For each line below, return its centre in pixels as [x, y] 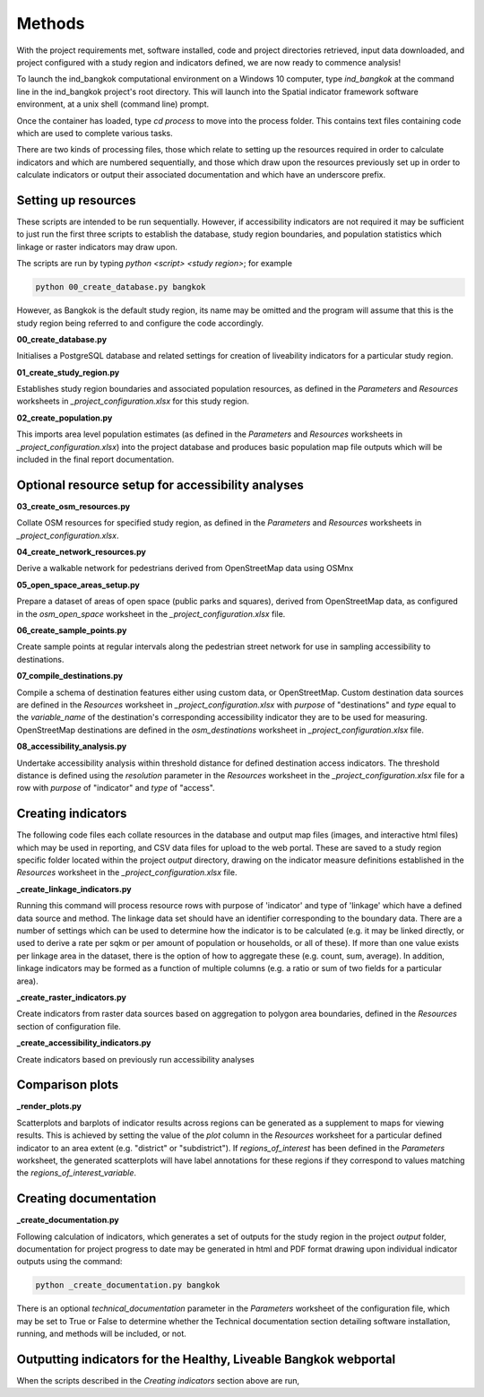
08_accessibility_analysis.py [72, 746]
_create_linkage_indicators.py [74, 889]
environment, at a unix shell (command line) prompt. [113, 104]
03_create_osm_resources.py [73, 506]
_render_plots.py [49, 1106]
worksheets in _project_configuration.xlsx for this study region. [133, 401]
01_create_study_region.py [68, 372]
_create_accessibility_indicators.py [84, 1043]
